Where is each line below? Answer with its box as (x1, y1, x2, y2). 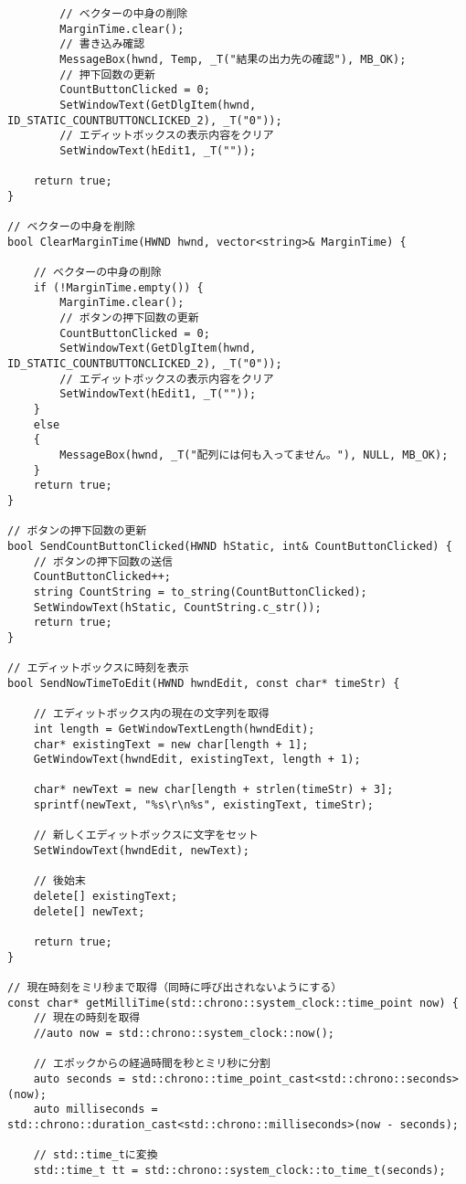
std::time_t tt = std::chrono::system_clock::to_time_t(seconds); (33, 1163, 446, 1177)
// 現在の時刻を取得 (33, 1011, 141, 1025)
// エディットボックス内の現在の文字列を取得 (33, 707, 270, 721)
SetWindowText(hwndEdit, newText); (33, 844, 249, 858)
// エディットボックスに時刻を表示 (7, 661, 189, 675)
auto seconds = (33, 1072, 125, 1085)
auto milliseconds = (33, 1103, 158, 1116)
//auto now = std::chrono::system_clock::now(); (33, 1026, 334, 1040)
